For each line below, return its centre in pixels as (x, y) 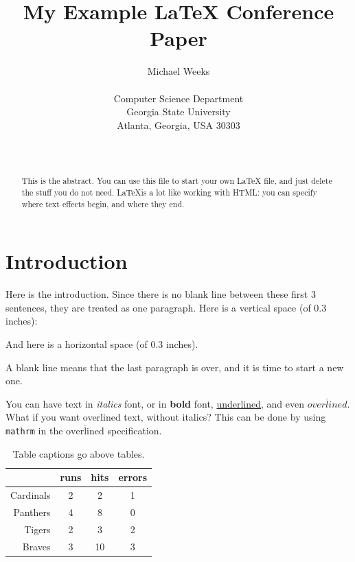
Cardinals (31, 495)
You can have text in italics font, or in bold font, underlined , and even (155, 403)
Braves (36, 546)
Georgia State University (179, 112)
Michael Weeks (179, 71)
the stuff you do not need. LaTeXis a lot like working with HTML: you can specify (169, 192)
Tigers (37, 529)
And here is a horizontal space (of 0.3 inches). (102, 343)
